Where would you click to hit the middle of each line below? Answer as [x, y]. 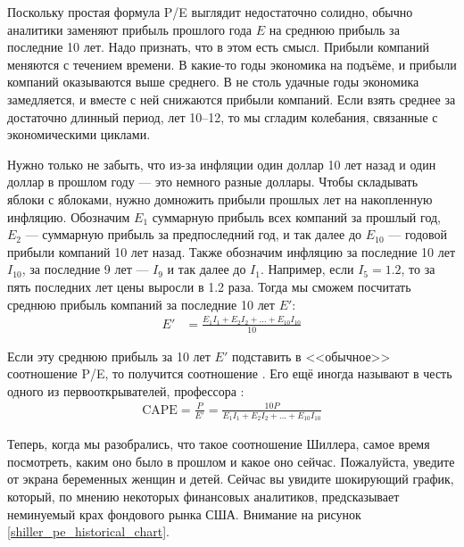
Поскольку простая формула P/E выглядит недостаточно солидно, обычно [210, 12]
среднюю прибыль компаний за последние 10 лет [141, 304]
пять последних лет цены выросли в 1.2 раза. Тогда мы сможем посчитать [209, 286]
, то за [418, 269]
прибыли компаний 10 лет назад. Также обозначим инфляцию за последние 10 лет [232, 251]
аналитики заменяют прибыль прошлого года [130, 29]
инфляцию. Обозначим [69, 216]
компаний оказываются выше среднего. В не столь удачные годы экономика [213, 82]
